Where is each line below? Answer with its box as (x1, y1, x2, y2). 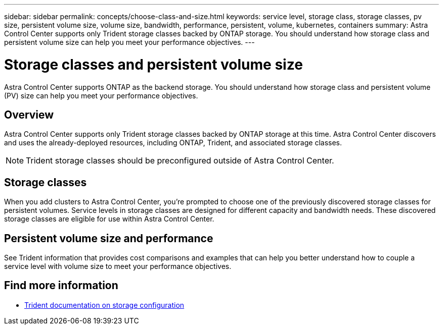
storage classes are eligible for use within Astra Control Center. (4, 214, 214, 224)
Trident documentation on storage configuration (24, 300, 185, 309)
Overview (4, 108, 54, 121)
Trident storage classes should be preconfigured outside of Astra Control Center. (26, 155, 334, 166)
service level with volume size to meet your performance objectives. (4, 262, 232, 271)
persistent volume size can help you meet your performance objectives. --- (4, 38, 255, 46)
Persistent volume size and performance (4, 232, 213, 245)
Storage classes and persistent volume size (4, 56, 303, 73)
